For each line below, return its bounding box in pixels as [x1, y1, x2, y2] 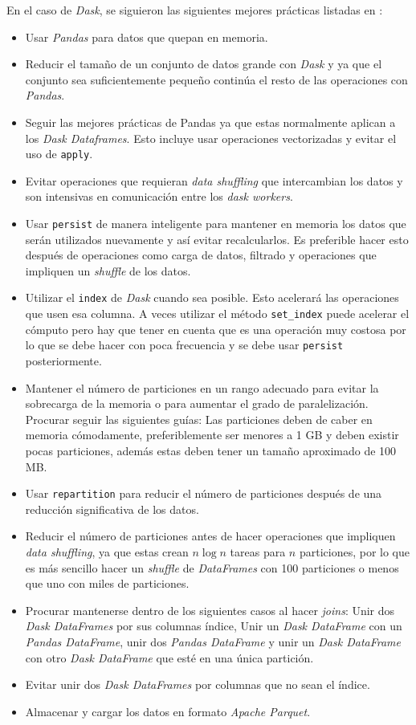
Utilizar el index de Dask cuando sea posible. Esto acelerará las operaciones [25, 289, 399, 306]
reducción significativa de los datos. [25, 500, 199, 517]
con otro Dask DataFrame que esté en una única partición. [25, 649, 314, 666]
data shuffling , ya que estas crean [25, 544, 189, 560]
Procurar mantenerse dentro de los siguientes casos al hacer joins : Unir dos [25, 601, 395, 618]
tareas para [230, 544, 286, 560]
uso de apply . [25, 145, 93, 162]
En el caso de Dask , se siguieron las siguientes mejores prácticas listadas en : [6, 2, 383, 18]
